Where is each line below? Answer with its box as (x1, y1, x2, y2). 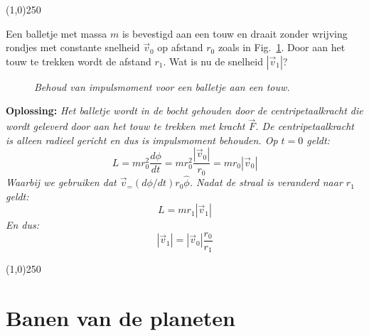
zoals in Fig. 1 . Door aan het (218, 40, 346, 55)
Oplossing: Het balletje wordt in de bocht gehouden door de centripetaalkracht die (6, 103, 363, 118)
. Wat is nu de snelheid (163, 53, 263, 68)
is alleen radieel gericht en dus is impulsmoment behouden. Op (6, 132, 278, 147)
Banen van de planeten (6, 303, 235, 332)
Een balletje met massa (6, 26, 107, 40)
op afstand (157, 40, 203, 55)
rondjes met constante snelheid (6, 40, 140, 55)
